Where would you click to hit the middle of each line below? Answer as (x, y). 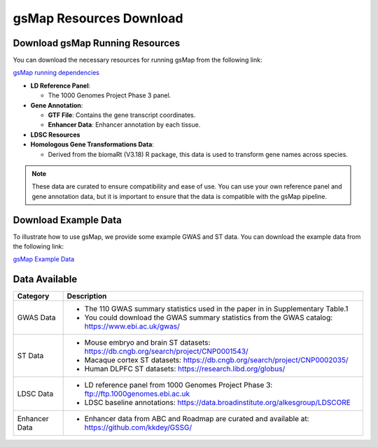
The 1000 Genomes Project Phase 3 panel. (110, 95)
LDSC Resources (55, 135)
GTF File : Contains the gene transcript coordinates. (122, 115)
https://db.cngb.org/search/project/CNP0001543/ (166, 352)
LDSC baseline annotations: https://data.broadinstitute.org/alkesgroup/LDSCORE (218, 403)
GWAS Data (36, 317)
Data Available (45, 279)
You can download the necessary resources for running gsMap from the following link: (138, 60)
